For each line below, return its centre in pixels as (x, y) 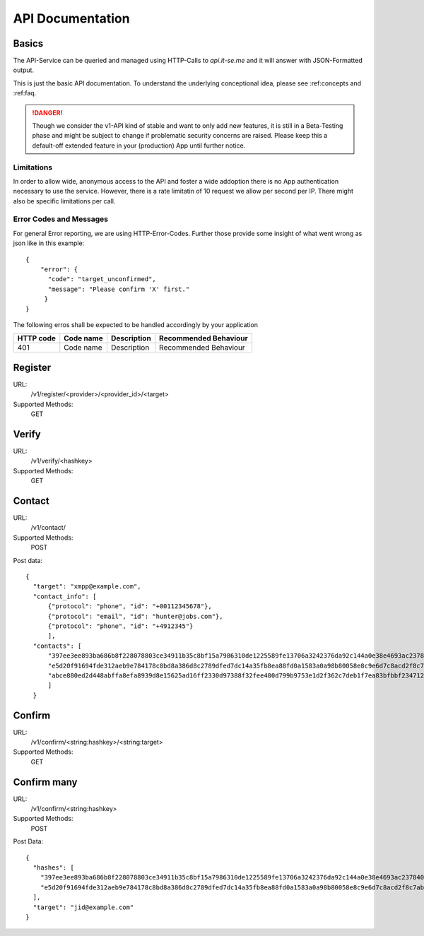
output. (24, 70)
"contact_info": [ (65, 596)
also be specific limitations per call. (64, 201)
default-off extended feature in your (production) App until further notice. (139, 146)
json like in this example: (49, 243)
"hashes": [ (53, 868)
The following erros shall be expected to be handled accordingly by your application (135, 324)
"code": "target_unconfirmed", (102, 279)
